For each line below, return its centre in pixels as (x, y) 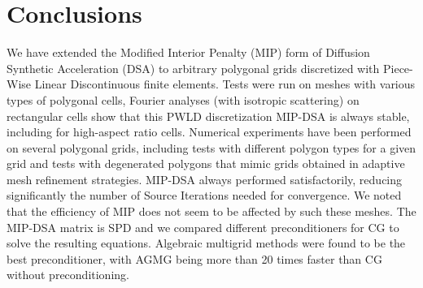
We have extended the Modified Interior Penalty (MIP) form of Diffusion (188, 52)
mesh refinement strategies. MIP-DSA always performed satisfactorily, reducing (205, 179)
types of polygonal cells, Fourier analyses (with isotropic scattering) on (183, 99)
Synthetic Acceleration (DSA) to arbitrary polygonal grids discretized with (193, 68)
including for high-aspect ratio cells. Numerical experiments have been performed (209, 132)
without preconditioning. (68, 275)
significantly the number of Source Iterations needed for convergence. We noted (204, 195)
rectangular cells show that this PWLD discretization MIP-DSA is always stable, (208, 116)
